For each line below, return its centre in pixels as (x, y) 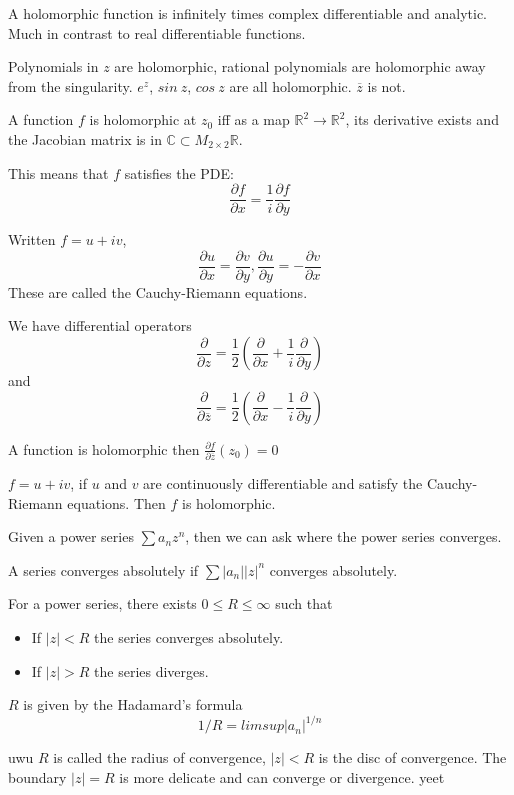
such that (304, 603)
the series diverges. (151, 670)
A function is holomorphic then (104, 448)
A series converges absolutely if (103, 569)
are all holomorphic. (290, 85)
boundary (37, 776)
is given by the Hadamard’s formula (133, 704)
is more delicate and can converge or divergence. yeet (282, 776)
